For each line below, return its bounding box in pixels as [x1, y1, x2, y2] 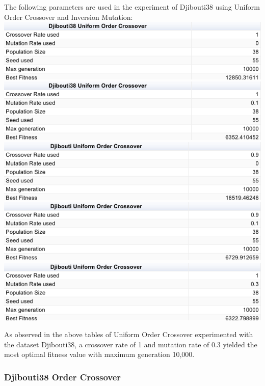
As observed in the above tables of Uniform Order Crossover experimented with [4, 329, 253, 340]
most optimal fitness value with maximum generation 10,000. [4, 349, 195, 360]
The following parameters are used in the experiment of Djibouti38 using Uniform [4, 2, 260, 12]
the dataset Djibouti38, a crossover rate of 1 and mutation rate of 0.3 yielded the [4, 339, 257, 349]
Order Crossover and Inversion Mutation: [4, 11, 133, 22]
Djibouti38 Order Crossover [4, 370, 121, 383]
